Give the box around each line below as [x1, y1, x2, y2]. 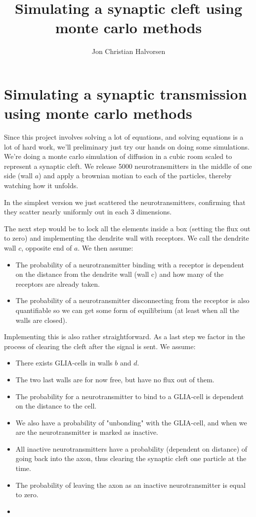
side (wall [4, 170, 33, 181]
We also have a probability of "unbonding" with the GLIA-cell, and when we [15, 417, 247, 427]
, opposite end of [21, 242, 72, 253]
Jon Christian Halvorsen [91, 46, 166, 56]
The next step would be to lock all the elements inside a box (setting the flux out [4, 223, 251, 233]
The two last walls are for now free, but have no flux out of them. [15, 374, 214, 384]
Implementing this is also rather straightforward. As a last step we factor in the [4, 331, 245, 342]
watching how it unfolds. [4, 180, 79, 190]
